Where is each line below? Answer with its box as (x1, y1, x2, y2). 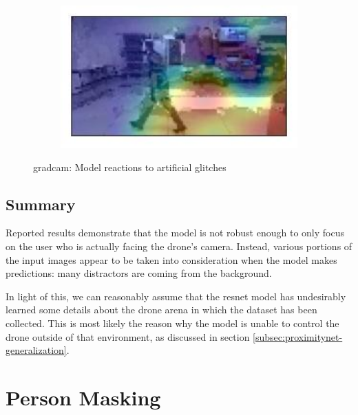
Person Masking (6, 383, 161, 411)
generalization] (6, 343, 67, 357)
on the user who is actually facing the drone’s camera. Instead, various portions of (6, 238, 352, 253)
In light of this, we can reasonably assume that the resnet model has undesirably (6, 289, 346, 303)
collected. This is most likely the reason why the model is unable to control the (6, 315, 339, 330)
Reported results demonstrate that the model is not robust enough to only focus (6, 225, 344, 240)
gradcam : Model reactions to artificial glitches (33, 159, 227, 174)
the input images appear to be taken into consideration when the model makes (6, 252, 337, 267)
